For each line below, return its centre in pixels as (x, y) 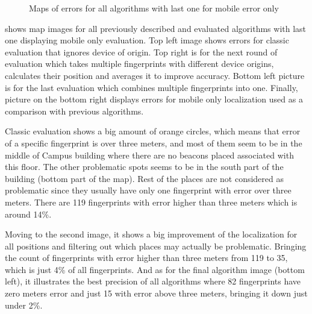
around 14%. (28, 214)
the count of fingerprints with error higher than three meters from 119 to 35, (146, 258)
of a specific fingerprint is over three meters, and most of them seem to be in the (154, 143)
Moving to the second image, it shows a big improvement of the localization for (151, 234)
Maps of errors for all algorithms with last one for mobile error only (154, 8)
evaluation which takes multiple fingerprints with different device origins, (139, 64)
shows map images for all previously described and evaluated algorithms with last (156, 28)
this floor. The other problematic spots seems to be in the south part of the (144, 167)
